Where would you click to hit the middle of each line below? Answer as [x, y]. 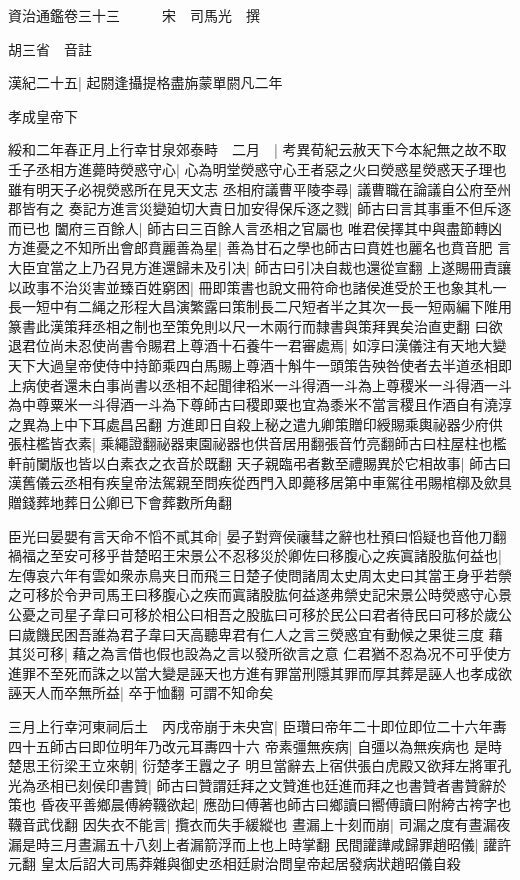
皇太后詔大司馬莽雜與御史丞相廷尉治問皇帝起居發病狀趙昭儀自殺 [250, 863]
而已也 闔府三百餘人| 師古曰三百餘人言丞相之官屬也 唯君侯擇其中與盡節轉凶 [255, 227]
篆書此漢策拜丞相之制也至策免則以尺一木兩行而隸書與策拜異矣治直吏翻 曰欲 [255, 325]
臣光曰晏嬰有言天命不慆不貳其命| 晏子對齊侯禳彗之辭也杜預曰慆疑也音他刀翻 [257, 535]
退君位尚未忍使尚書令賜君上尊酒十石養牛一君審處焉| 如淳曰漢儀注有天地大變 [257, 345]
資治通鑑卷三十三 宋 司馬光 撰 [134, 15]
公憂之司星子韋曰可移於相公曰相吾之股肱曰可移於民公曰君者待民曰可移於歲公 [260, 614]
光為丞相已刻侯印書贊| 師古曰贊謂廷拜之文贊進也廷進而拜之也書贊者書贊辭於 [257, 784]
